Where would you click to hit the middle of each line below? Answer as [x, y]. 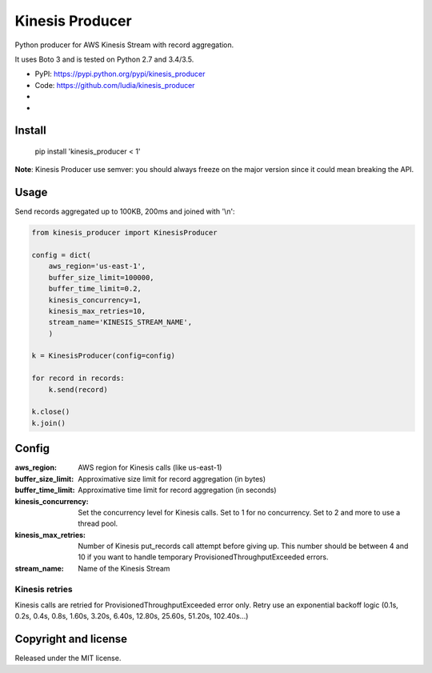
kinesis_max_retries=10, [97, 311]
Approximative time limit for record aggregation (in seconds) [177, 490]
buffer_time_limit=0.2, [95, 289]
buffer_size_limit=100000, [102, 277]
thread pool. [98, 523]
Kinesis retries [44, 589]
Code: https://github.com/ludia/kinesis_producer [115, 85]
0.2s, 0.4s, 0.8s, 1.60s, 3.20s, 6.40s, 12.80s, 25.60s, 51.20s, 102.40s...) [132, 616]
